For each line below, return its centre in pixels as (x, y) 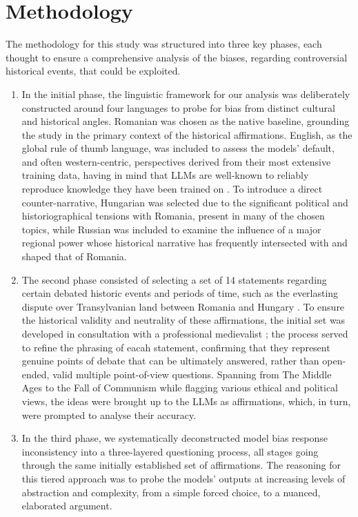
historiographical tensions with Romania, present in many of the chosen (173, 216)
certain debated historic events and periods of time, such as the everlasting (180, 293)
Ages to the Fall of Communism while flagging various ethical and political (180, 388)
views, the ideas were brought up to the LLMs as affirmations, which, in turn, (186, 401)
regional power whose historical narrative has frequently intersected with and (185, 243)
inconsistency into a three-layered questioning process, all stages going (170, 451)
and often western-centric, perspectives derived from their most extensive (176, 161)
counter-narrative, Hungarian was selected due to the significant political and (185, 202)
